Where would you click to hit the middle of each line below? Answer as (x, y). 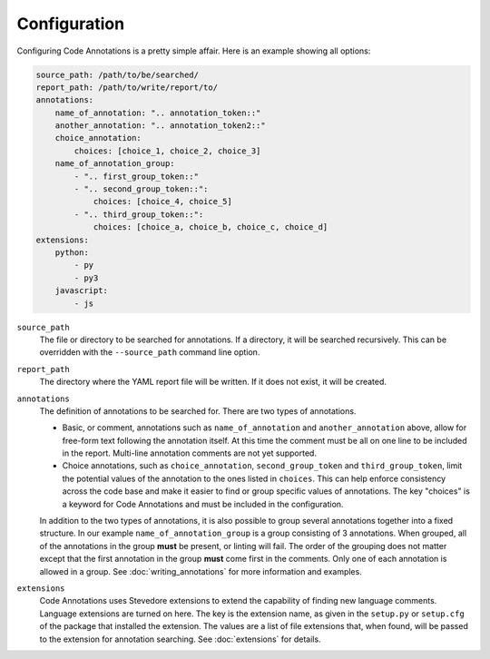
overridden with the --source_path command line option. (150, 352)
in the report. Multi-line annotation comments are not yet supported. (190, 453)
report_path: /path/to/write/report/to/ (127, 87)
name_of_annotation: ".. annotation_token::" (158, 113)
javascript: (82, 291)
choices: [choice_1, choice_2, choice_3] (167, 151)
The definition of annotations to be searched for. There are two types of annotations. (198, 411)
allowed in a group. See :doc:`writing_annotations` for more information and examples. (201, 571)
